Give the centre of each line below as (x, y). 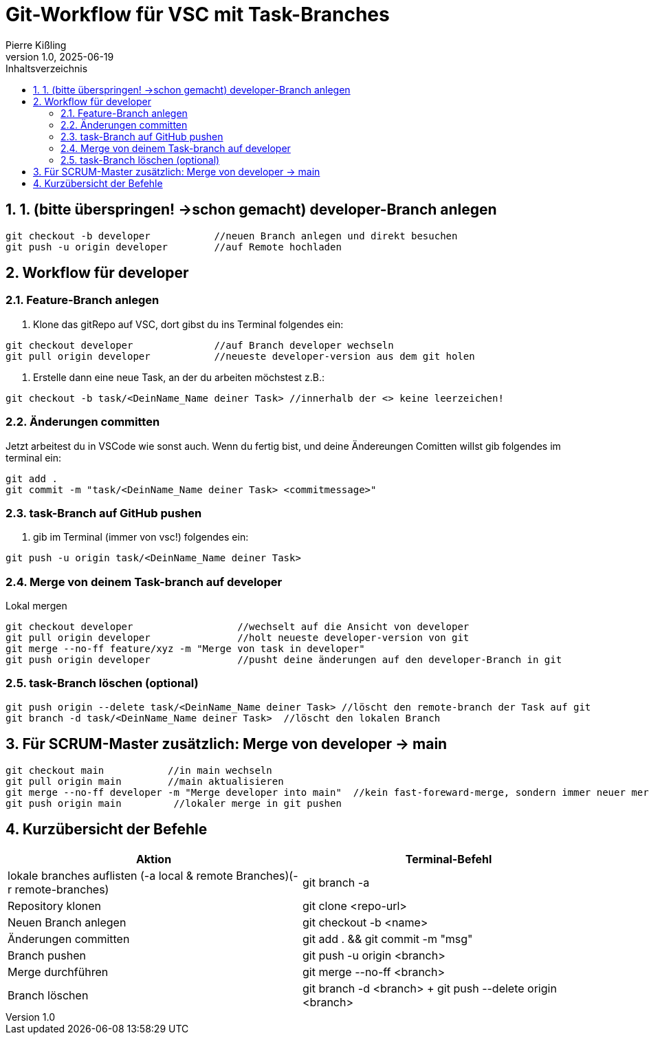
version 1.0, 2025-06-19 (60, 56)
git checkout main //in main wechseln (139, 770)
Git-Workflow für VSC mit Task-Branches (198, 14)
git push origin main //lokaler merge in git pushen (174, 803)
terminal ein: (34, 457)
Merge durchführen (58, 972)
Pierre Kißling (36, 45)
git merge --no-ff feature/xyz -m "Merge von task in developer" (185, 649)
